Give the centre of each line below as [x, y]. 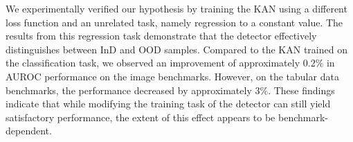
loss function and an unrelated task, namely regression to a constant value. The [174, 22]
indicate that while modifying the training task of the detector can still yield [168, 104]
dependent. [29, 131]
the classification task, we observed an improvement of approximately [153, 63]
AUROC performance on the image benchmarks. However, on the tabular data [172, 76]
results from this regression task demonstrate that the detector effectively [161, 36]
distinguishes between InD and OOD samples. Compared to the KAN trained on [176, 49]
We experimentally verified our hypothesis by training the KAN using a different [176, 8]
